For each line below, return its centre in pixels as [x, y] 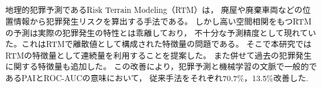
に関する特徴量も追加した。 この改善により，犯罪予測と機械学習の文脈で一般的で [161, 67]
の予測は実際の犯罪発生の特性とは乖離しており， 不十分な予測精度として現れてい [161, 32]
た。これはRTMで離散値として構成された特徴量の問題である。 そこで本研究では [158, 44]
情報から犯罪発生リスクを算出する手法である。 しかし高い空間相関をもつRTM [162, 21]
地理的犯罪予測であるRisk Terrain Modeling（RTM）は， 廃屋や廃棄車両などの [154, 10]
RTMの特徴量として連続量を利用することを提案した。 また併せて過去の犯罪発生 [158, 55]
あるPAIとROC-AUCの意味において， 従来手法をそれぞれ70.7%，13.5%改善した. [157, 78]
